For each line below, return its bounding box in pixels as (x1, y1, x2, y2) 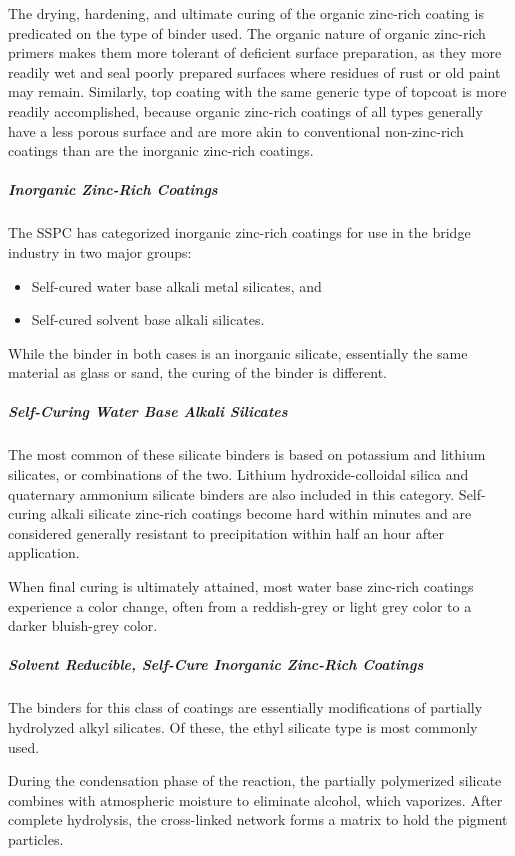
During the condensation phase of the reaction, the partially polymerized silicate (8, 770, 502, 791)
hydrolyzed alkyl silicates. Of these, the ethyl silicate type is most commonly (8, 716, 478, 737)
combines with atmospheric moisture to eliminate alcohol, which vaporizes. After (8, 789, 503, 810)
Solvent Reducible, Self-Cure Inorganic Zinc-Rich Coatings (8, 654, 424, 675)
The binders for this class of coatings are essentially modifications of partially (8, 697, 483, 718)
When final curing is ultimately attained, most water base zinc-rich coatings (8, 576, 474, 596)
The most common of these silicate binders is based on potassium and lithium (8, 444, 486, 465)
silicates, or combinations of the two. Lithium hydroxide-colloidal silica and (8, 464, 469, 485)
